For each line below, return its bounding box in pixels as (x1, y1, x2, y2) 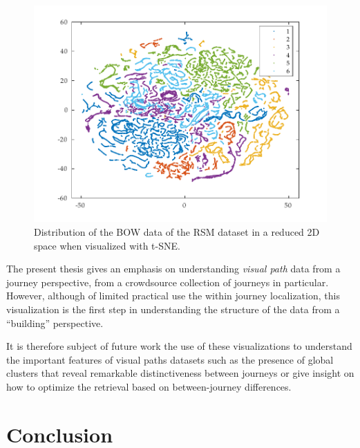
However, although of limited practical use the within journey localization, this (6, 288, 340, 303)
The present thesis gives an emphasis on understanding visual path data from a (6, 261, 341, 276)
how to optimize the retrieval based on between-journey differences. (6, 379, 292, 393)
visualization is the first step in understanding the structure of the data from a (6, 301, 340, 316)
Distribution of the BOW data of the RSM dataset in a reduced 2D (34, 224, 320, 239)
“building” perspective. (6, 315, 104, 330)
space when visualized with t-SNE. (34, 238, 180, 252)
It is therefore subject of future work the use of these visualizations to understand (6, 339, 352, 353)
